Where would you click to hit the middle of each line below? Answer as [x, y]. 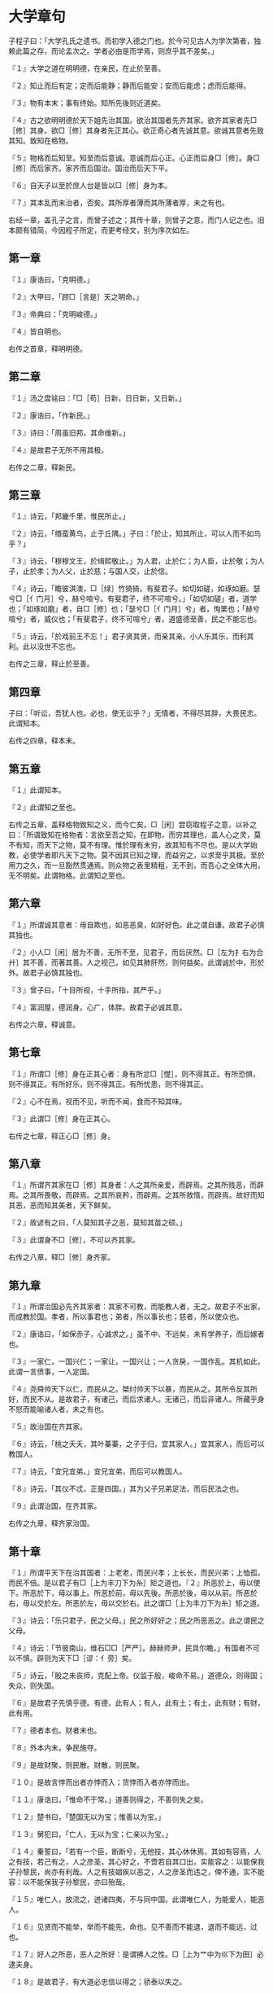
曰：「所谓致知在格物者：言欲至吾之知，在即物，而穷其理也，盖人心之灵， [131, 835]
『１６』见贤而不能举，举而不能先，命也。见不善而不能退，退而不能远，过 [133, 1927]
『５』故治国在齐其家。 [48, 1426]
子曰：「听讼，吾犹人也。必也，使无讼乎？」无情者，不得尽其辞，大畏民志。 [135, 713]
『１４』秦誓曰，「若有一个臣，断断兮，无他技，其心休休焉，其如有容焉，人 [135, 1852]
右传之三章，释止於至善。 [51, 664]
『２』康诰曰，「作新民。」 [51, 415]
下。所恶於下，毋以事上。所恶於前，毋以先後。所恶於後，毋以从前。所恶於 [133, 1593]
